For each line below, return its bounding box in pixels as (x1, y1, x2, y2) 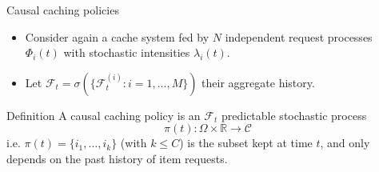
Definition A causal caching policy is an (6, 106, 201, 123)
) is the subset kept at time (179, 134, 313, 151)
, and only (320, 134, 370, 151)
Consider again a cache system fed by (25, 28, 209, 45)
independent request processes (225, 28, 373, 45)
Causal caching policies (6, 2, 119, 18)
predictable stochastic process (221, 106, 367, 123)
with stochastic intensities (63, 44, 190, 61)
